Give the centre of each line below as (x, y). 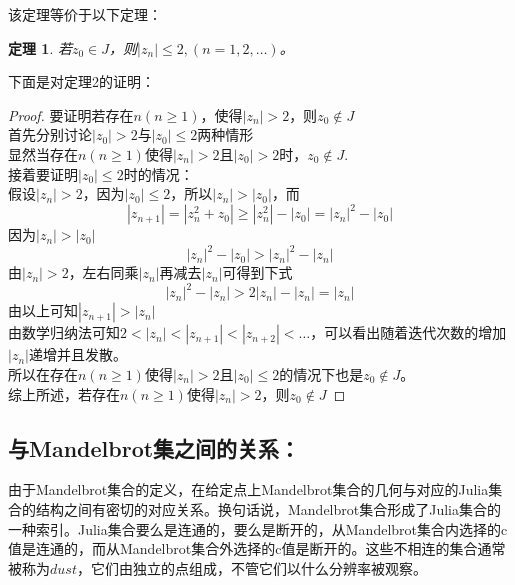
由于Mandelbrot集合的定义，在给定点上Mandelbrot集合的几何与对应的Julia (248, 489)
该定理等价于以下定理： (85, 14)
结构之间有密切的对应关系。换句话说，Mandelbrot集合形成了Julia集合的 (268, 509)
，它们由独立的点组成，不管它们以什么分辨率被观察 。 (251, 567)
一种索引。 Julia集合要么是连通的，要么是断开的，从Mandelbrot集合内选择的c (258, 528)
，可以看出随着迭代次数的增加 (408, 332)
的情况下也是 (321, 374)
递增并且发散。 (77, 354)
